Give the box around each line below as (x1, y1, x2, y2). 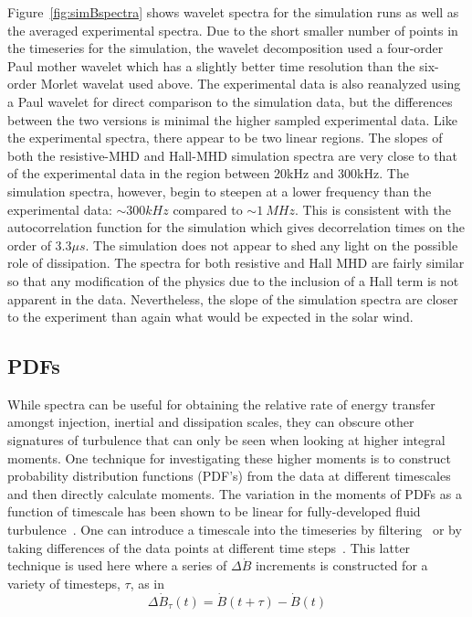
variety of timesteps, (7, 573, 121, 592)
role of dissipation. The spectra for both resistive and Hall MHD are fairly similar (7, 253, 465, 272)
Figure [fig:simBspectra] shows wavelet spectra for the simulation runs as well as (7, 3, 459, 21)
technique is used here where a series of (7, 556, 227, 575)
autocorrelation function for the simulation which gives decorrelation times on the (7, 218, 465, 237)
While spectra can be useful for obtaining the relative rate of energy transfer (7, 394, 435, 413)
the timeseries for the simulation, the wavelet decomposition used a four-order (7, 38, 444, 58)
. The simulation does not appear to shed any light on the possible (85, 235, 458, 254)
